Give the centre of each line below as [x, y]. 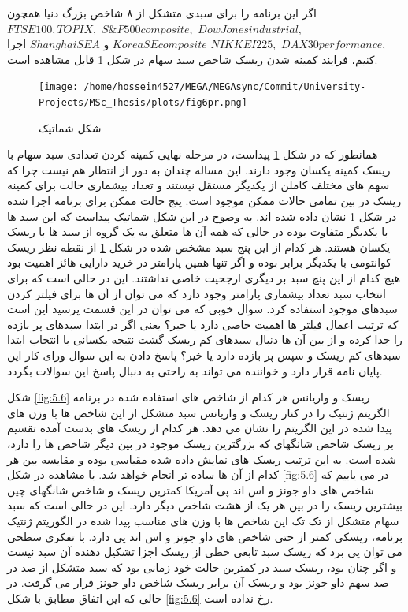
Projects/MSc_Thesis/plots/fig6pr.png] [143, 103]
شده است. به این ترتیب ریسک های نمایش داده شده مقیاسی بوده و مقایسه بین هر [202, 459]
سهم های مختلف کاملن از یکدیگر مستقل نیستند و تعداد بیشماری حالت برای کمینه [198, 185]
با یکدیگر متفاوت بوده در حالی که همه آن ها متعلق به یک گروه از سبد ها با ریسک [198, 231]
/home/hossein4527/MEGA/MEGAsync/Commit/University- [225, 87]
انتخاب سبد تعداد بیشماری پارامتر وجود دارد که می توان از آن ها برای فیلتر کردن [197, 293]
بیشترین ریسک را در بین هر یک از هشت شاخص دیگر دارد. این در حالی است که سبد [205, 505]
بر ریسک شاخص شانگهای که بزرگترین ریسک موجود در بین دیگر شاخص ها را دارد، [201, 443]
